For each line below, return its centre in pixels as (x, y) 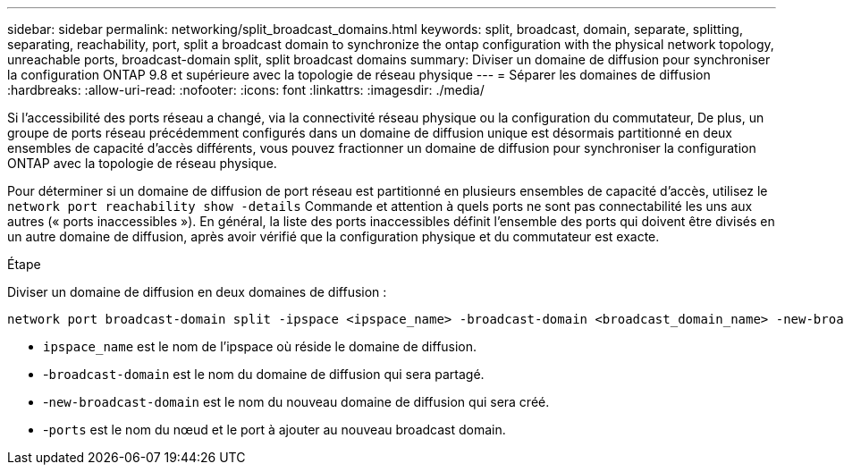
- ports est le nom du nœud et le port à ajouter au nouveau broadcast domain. (274, 430)
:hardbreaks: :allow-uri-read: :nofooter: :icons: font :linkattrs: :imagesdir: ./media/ (246, 90)
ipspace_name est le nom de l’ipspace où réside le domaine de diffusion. (260, 346)
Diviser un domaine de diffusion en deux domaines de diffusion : (197, 292)
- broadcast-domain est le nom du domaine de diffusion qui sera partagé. (264, 374)
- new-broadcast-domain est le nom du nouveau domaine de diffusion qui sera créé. (296, 402)
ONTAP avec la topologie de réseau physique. (142, 163)
